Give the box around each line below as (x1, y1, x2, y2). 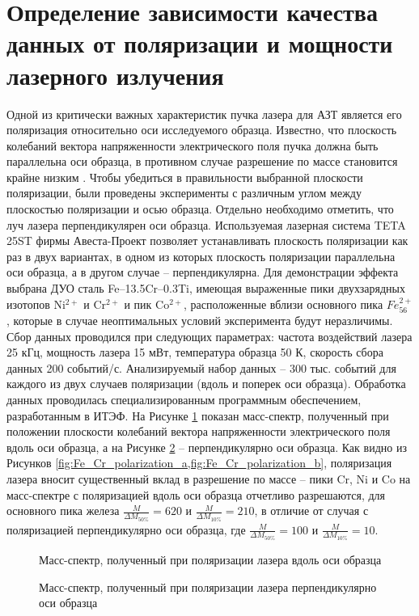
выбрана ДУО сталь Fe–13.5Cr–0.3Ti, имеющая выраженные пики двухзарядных (6, 280, 405, 297)
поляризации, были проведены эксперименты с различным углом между (6, 184, 362, 201)
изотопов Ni (6, 295, 66, 312)
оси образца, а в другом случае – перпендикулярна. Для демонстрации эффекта (6, 264, 399, 281)
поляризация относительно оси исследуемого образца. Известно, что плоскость (6, 121, 397, 138)
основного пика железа (6, 502, 120, 519)
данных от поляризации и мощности (6, 27, 393, 60)
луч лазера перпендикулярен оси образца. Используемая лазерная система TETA (6, 216, 406, 233)
